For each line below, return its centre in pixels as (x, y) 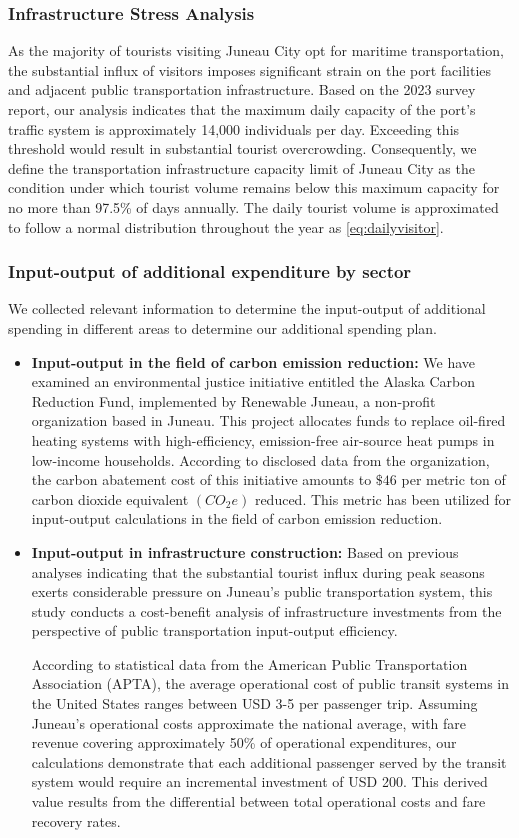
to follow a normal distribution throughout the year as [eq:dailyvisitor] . (226, 226)
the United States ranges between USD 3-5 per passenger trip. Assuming (254, 703)
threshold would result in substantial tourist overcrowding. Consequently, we (242, 148)
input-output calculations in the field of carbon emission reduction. (237, 518)
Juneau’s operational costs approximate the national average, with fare (249, 722)
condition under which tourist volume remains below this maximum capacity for (254, 187)
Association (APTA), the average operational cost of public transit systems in (270, 683)
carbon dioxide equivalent (110, 498)
